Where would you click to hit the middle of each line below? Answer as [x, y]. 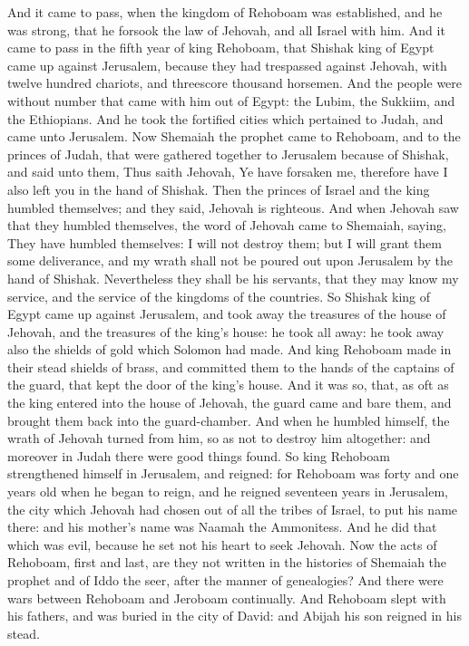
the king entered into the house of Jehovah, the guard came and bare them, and [230, 403]
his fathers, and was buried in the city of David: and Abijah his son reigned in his [234, 616]
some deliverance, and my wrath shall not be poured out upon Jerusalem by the [230, 260]
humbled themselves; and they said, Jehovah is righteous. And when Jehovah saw [233, 207]
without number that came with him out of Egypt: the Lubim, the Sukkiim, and [231, 100]
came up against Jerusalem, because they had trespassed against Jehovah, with [227, 65]
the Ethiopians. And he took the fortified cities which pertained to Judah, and [225, 118]
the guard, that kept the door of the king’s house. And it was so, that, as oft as [228, 385]
